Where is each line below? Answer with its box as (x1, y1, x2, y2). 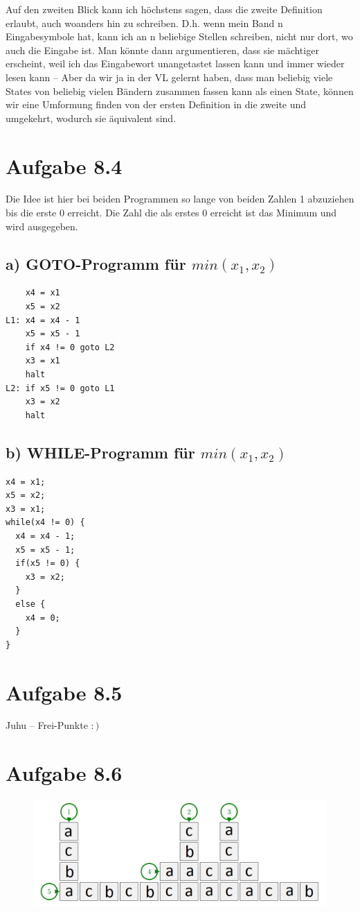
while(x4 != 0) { (6, 517, 85, 528)
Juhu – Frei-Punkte (6, 718, 88, 732)
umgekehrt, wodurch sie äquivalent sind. (6, 110, 177, 125)
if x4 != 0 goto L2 (25, 342, 115, 352)
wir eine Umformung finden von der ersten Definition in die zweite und (6, 97, 307, 112)
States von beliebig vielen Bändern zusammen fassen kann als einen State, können (6, 83, 354, 98)
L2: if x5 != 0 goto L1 (6, 383, 115, 393)
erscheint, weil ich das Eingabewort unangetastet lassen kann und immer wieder (6, 56, 345, 71)
